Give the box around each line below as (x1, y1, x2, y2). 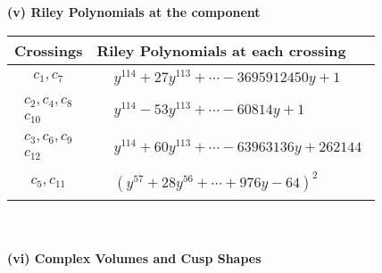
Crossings (14, 39, 83, 61)
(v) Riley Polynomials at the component (7, 3, 261, 21)
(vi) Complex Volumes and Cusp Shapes (7, 248, 262, 267)
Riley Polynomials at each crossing (96, 39, 346, 61)
